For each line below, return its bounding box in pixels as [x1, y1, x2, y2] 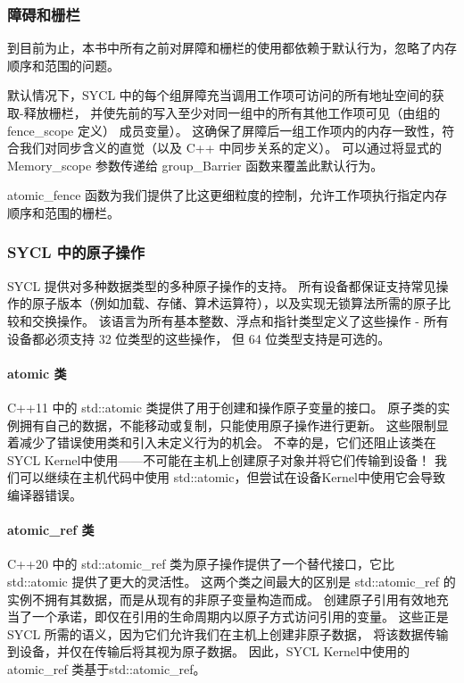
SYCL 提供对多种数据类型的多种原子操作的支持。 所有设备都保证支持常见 [7, 276, 436, 295]
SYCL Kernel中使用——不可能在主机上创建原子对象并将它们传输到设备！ [7, 450, 431, 469]
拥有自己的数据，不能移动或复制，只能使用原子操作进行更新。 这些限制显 [19, 415, 449, 434]
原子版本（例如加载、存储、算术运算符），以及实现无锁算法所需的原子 [31, 294, 438, 312]
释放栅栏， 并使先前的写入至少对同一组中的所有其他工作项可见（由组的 [23, 104, 441, 121]
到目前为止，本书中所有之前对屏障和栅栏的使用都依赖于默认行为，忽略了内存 [7, 38, 457, 57]
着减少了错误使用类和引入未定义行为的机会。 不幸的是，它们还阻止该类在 [7, 433, 436, 452]
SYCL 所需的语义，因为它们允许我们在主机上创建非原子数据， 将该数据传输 [7, 624, 449, 643]
